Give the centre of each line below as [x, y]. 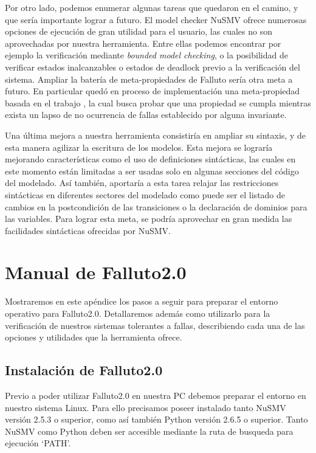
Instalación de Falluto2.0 [84, 370]
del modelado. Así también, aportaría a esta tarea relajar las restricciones [142, 183]
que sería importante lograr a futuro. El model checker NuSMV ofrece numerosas [156, 19]
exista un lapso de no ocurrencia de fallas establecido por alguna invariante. [146, 115]
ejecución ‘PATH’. [38, 443]
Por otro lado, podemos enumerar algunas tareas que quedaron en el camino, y [152, 7]
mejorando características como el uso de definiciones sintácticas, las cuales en [150, 159]
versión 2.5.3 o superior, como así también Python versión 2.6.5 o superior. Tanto [156, 419]
